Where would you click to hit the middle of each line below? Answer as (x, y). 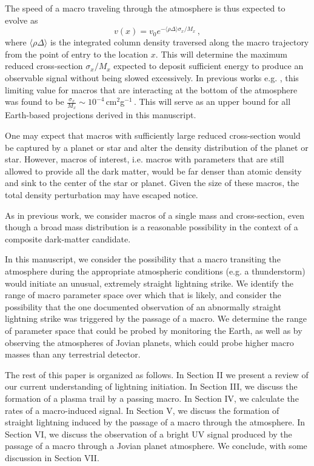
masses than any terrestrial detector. (73, 354)
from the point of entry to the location (77, 54)
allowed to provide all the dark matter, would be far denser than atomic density (153, 171)
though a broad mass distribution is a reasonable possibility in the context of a (152, 227)
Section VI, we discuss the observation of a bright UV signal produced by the (149, 434)
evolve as (22, 20)
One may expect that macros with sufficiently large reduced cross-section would (153, 135)
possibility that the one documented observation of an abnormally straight (143, 306)
